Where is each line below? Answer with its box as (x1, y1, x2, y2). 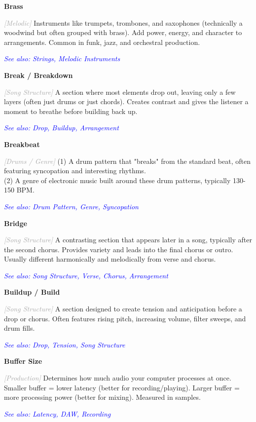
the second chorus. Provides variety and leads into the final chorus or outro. (4, 244, 233, 254)
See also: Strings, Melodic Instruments (4, 53, 120, 64)
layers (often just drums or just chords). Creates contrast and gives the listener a (4, 96, 249, 107)
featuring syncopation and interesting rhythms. (4, 165, 146, 176)
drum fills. (4, 323, 35, 333)
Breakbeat (4, 139, 40, 149)
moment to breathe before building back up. (4, 106, 138, 116)
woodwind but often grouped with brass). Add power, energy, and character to (4, 27, 242, 38)
